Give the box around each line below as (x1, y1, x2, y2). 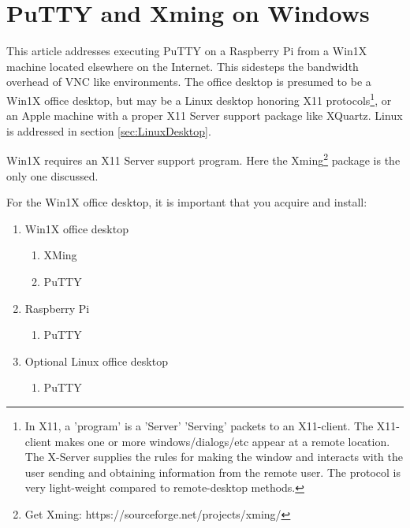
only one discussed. (6, 167, 99, 184)
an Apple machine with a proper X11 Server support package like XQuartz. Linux (6, 107, 403, 124)
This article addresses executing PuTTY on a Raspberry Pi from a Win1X (6, 43, 367, 59)
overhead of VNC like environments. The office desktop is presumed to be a (6, 73, 371, 90)
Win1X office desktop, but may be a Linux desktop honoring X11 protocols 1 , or (6, 89, 392, 108)
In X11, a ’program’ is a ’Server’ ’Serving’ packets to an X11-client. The (24, 417, 374, 433)
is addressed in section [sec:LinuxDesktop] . (6, 122, 211, 139)
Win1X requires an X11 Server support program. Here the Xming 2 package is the (6, 150, 401, 168)
